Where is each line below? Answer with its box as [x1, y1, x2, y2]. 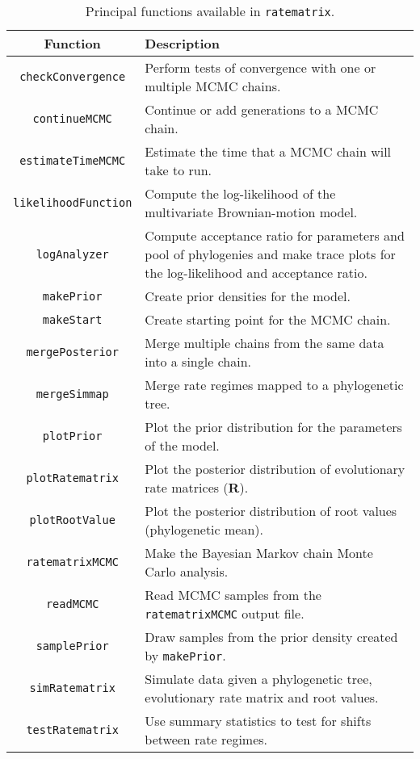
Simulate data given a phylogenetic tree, [145, 669, 372, 688]
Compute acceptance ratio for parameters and [145, 226, 405, 245]
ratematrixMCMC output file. [145, 604, 304, 623]
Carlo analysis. [145, 562, 229, 581]
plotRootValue [29, 514, 115, 526]
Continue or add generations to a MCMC [145, 100, 379, 119]
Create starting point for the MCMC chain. [145, 310, 391, 329]
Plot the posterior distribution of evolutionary [145, 459, 405, 478]
